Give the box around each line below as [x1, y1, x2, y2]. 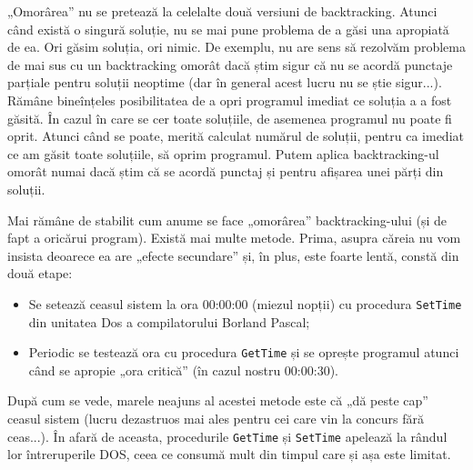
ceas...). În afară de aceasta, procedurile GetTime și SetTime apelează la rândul [7, 426, 448, 445]
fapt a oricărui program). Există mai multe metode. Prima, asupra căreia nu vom [7, 228, 461, 247]
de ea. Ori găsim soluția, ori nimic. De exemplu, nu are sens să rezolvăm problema [7, 37, 466, 56]
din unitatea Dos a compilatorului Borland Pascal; [28, 312, 310, 331]
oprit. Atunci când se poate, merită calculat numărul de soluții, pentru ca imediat [7, 126, 464, 145]
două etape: [7, 264, 73, 283]
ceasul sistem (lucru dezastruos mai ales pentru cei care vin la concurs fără [7, 409, 425, 427]
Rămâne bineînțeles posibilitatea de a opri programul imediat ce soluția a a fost [7, 90, 452, 109]
